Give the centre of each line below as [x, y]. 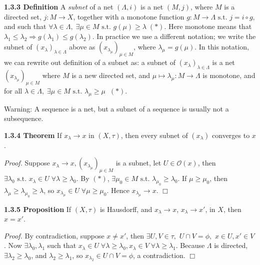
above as [82, 47]
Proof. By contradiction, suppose [54, 235]
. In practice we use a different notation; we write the [174, 36]
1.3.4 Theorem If [33, 135]
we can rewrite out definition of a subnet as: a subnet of [90, 62]
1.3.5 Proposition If [38, 209]
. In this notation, [222, 47]
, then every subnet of [154, 135]
